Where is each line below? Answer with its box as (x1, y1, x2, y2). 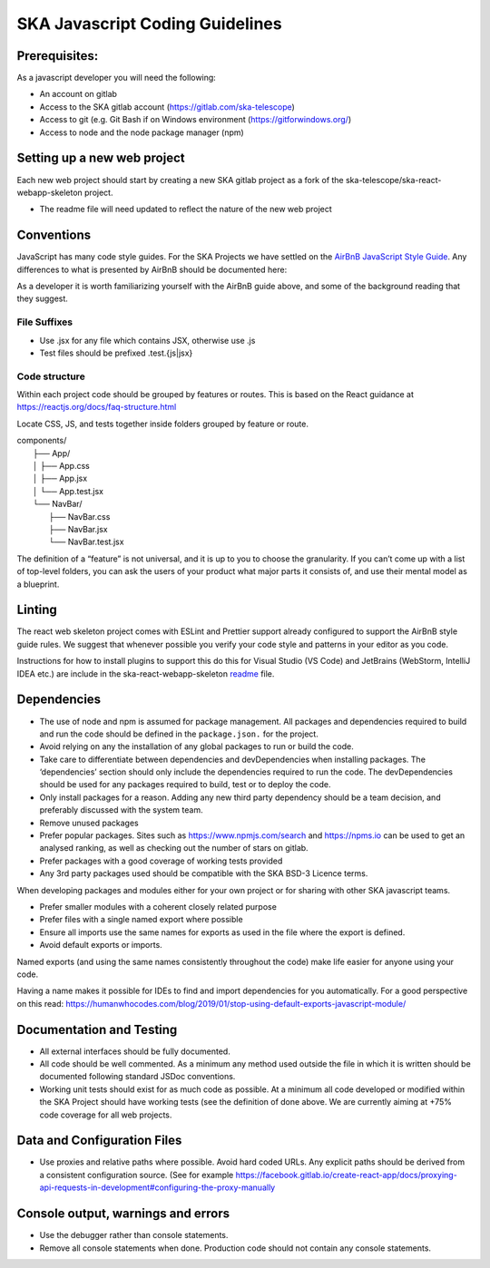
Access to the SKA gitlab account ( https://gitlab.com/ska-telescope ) (39, 101, 295, 112)
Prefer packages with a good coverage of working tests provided (39, 855, 283, 866)
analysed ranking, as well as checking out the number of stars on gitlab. (39, 843, 309, 853)
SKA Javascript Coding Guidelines (16, 14, 282, 34)
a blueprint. (16, 579, 60, 590)
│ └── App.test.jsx (33, 485, 104, 496)
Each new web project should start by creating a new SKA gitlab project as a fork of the (16, 174, 344, 185)
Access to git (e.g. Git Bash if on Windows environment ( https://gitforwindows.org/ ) (39, 114, 352, 125)
